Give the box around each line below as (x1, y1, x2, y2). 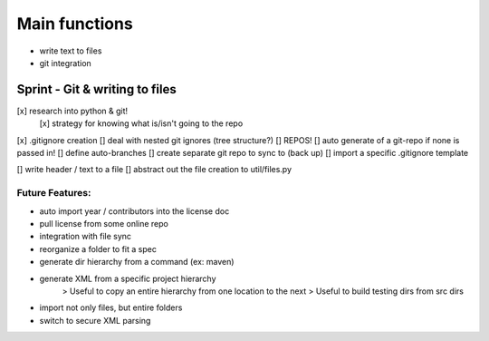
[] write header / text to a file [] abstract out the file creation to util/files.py (16, 164, 292, 175)
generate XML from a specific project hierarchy (39, 273, 216, 284)
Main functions (16, 14, 133, 34)
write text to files (39, 45, 102, 56)
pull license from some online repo (39, 218, 169, 229)
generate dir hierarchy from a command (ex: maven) (39, 257, 235, 268)
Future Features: (16, 187, 91, 200)
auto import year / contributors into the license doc (39, 205, 230, 217)
